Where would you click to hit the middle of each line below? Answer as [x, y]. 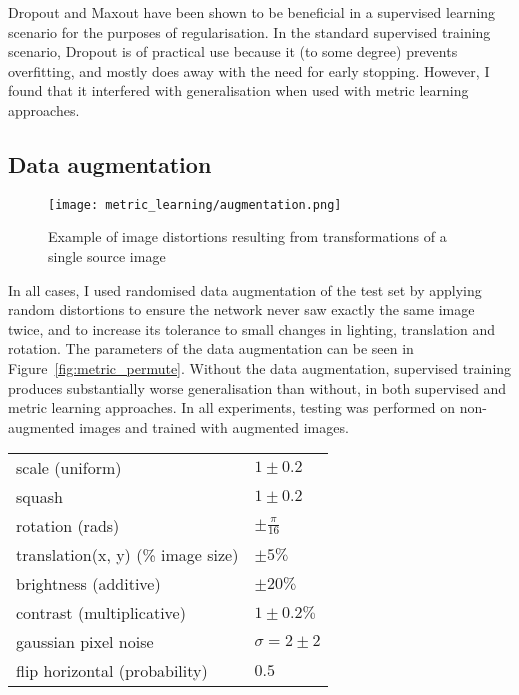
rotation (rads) [68, 526]
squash [39, 497]
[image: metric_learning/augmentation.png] [195, 204]
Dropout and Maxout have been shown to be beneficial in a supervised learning [252, 12]
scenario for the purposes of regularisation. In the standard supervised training [249, 31]
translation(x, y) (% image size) [127, 555]
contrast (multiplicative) [101, 613]
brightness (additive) [88, 584]
